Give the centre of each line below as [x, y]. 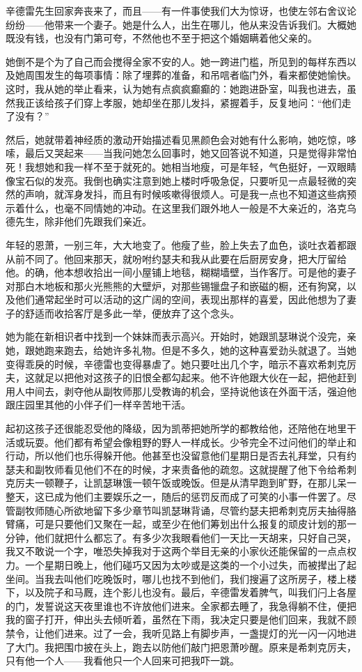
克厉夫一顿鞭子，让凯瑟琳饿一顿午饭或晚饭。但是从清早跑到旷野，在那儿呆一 [181, 483]
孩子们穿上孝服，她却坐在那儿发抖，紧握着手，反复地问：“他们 [198, 102]
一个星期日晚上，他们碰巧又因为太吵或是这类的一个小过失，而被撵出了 [186, 564]
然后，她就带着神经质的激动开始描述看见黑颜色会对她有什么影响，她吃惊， [176, 139]
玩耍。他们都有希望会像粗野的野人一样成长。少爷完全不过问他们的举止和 [190, 442]
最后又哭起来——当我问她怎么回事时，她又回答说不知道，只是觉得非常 [186, 153]
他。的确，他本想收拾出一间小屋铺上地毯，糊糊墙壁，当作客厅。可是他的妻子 [181, 272]
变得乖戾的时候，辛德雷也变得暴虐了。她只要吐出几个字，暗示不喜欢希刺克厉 [181, 364]
